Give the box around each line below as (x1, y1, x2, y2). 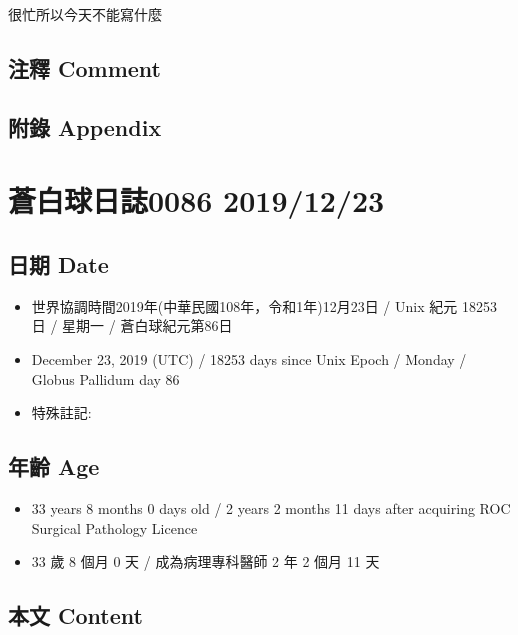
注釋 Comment (8, 52, 162, 83)
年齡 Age (8, 451, 100, 482)
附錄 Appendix (8, 111, 162, 142)
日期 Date (8, 248, 109, 279)
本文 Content (8, 600, 143, 631)
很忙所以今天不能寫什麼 (8, 4, 162, 24)
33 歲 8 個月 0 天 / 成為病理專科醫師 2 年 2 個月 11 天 (31, 551, 380, 572)
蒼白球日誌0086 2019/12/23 (8, 180, 385, 221)
